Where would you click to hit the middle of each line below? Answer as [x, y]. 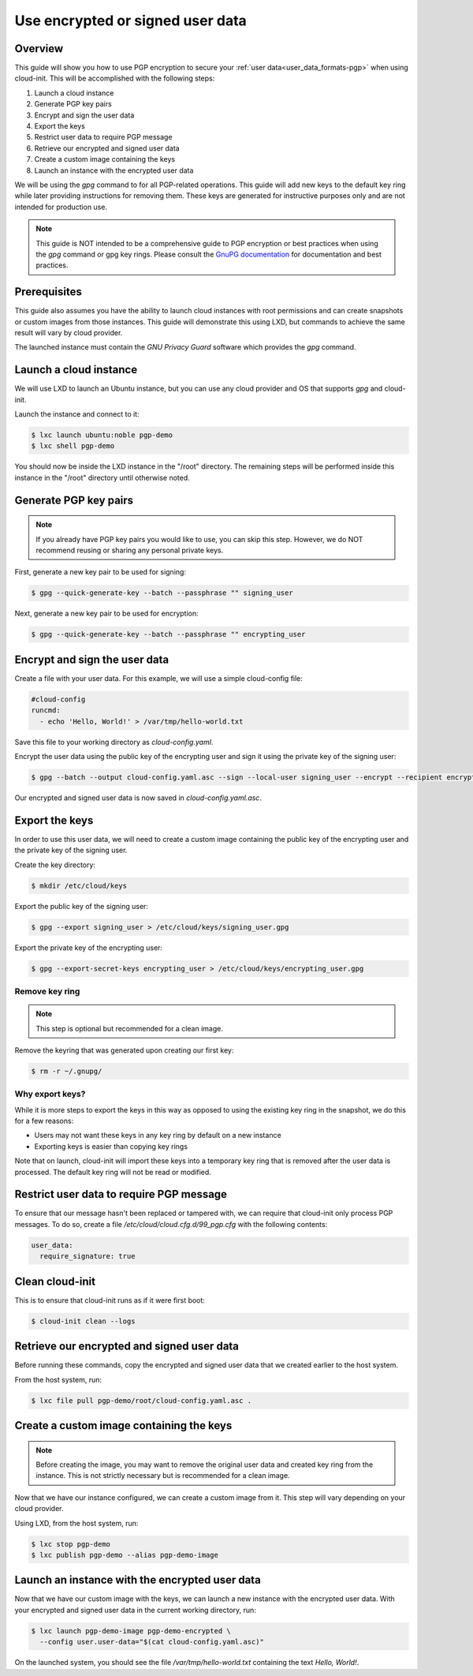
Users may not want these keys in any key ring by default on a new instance [158, 1135]
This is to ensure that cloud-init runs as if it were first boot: [110, 1300]
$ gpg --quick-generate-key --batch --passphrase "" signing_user [162, 593]
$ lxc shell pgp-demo [73, 446]
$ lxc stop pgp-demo [71, 1544]
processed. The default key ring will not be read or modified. [113, 1172]
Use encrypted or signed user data [131, 21]
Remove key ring [47, 991]
